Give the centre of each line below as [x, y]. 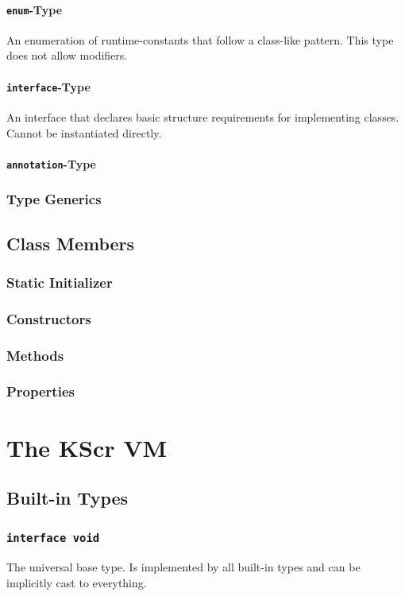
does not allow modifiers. [67, 55]
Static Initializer [60, 282]
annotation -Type [51, 163]
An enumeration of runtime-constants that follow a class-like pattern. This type [200, 39]
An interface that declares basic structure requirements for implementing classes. [203, 116]
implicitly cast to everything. [77, 582]
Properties [40, 391]
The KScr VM [87, 447]
